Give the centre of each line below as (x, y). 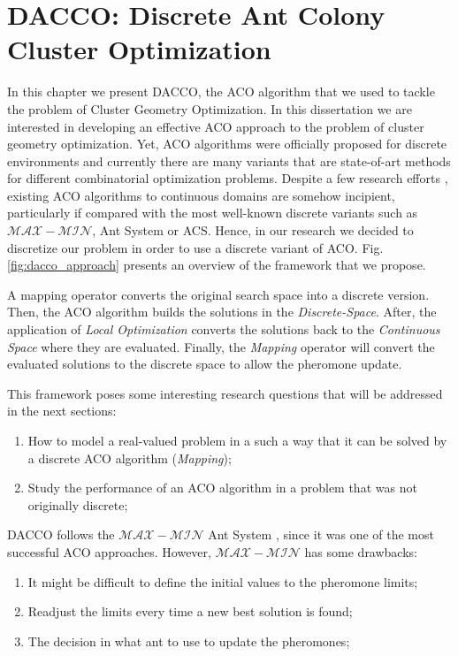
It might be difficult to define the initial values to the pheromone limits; (223, 581)
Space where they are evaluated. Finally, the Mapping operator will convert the (221, 346)
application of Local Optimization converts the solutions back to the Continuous (224, 329)
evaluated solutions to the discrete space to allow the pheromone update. (205, 364)
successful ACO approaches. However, (109, 551)
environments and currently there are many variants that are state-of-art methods (229, 160)
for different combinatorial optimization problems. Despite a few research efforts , (228, 178)
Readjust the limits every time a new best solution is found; (190, 611)
